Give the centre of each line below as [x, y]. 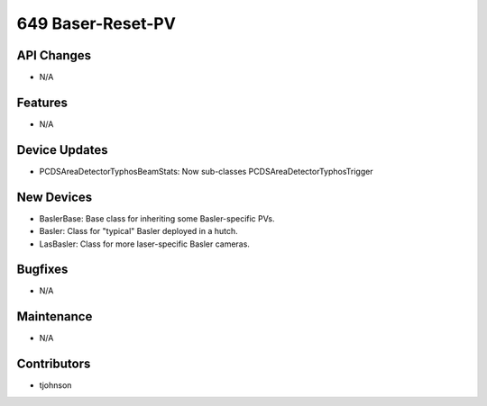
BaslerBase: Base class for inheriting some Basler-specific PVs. [157, 218]
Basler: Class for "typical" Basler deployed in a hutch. [138, 231]
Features [42, 102]
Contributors [54, 364]
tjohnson [55, 385]
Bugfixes [42, 270]
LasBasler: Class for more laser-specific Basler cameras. [144, 244]
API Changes [54, 55]
